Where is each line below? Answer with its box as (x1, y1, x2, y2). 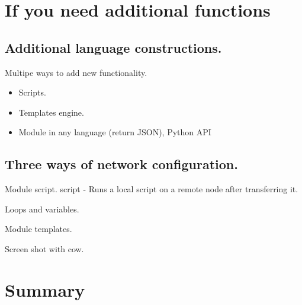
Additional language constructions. (5, 38, 222, 56)
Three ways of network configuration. (5, 155, 238, 173)
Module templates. (5, 223, 72, 235)
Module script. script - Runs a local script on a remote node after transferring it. (5, 183, 298, 195)
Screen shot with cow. (5, 242, 84, 255)
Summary (5, 277, 85, 301)
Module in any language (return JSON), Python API (18, 126, 211, 138)
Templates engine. (18, 106, 84, 118)
